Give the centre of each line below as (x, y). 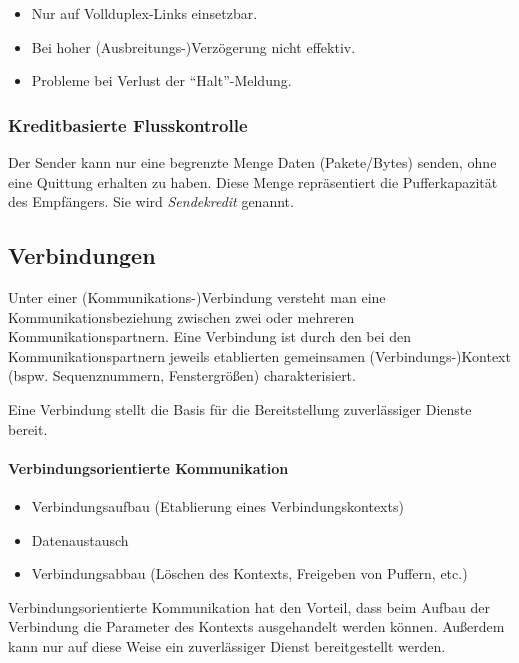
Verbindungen (82, 255)
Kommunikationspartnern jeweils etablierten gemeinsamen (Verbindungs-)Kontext (259, 355)
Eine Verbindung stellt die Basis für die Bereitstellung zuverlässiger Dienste (240, 408)
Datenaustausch (80, 539)
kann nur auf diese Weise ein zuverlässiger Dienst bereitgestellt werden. (227, 645)
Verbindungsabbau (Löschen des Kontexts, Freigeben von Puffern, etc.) (249, 573)
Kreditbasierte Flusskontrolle (128, 124)
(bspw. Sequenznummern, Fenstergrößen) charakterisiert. (182, 375)
